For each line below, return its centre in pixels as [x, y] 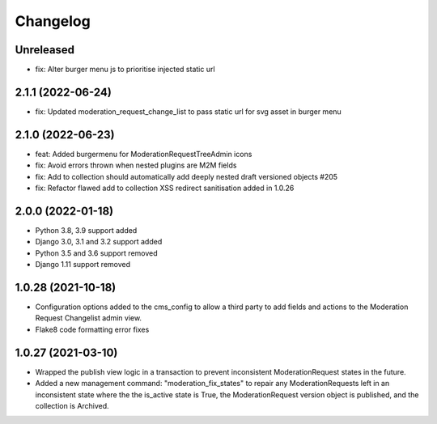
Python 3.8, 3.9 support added [86, 230]
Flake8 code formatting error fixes [92, 329]
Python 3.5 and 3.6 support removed [96, 253]
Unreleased [45, 50]
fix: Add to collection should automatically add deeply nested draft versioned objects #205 [187, 176]
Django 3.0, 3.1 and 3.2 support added [99, 242]
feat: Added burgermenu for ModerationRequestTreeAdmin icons [144, 154]
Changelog [53, 21]
